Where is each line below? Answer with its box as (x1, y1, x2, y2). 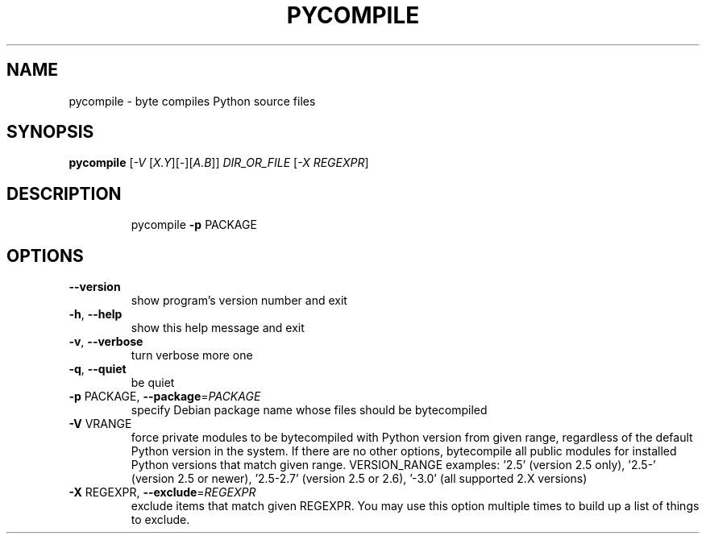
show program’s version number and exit (131, 293, 347, 308)
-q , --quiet (69, 362, 127, 376)
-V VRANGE (69, 417, 132, 431)
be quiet (131, 376, 175, 390)
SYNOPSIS (6, 122, 94, 143)
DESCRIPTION (6, 183, 122, 204)
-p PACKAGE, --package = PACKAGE (69, 389, 261, 404)
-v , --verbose (69, 334, 143, 349)
